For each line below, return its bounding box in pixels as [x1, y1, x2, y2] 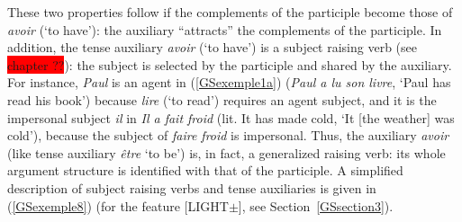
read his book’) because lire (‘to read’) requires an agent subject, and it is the [7, 90, 437, 109]
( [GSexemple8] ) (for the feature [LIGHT [7, 196, 229, 215]
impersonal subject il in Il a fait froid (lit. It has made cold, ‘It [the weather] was [7, 108, 455, 127]
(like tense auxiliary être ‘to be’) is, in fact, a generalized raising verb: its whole [7, 143, 446, 162]
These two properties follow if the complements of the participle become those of [7, 3, 453, 21]
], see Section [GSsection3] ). [238, 196, 394, 215]
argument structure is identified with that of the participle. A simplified [7, 161, 403, 180]
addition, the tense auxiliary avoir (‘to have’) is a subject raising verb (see [7, 38, 417, 57]
